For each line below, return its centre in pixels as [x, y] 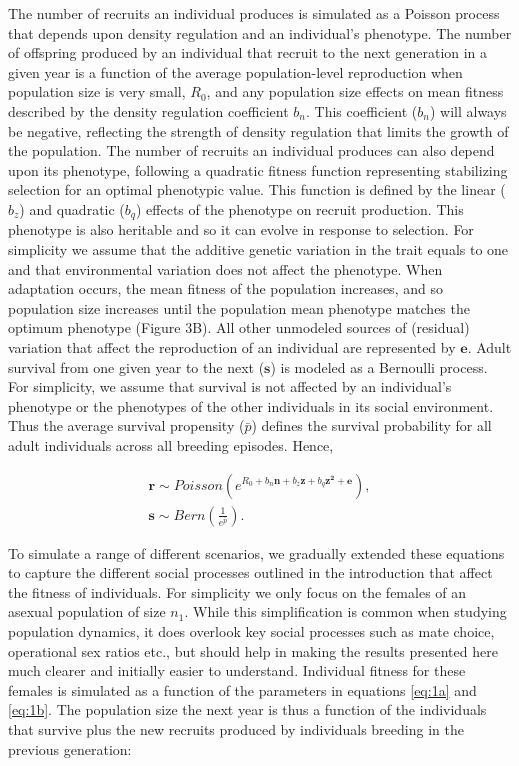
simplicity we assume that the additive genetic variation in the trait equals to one [258, 248]
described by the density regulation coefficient [148, 110]
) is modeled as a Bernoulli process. [379, 366]
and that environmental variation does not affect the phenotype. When [225, 268]
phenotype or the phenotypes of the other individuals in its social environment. [251, 405]
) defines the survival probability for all [371, 425]
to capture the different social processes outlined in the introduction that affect [250, 572]
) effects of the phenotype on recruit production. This [299, 208]
